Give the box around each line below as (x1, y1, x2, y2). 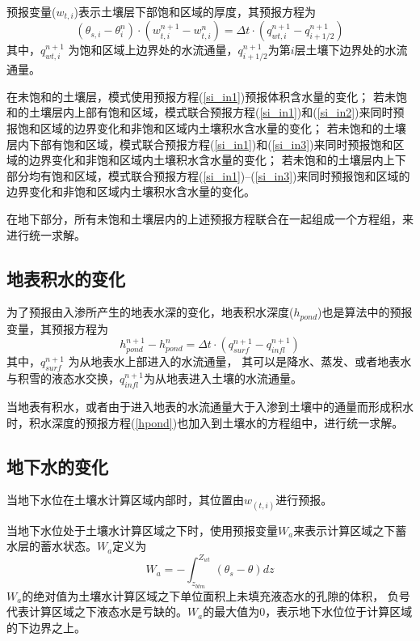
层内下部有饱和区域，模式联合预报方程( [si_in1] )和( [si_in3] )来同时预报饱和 (6, 135, 393, 152)
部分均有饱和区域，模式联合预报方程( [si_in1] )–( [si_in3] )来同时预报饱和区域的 (6, 167, 410, 184)
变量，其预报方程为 (6, 320, 108, 337)
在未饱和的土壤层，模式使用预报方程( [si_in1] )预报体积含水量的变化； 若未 (6, 87, 396, 104)
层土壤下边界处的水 (294, 41, 397, 58)
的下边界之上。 (6, 618, 86, 635)
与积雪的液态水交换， (6, 370, 120, 387)
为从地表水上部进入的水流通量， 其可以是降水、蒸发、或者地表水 (68, 353, 412, 370)
